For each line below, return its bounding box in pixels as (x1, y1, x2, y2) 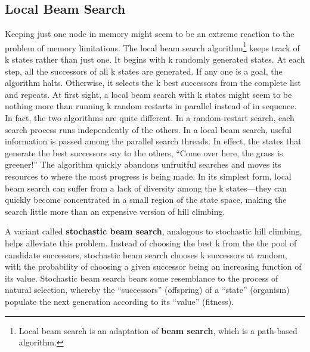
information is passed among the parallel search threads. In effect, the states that (5, 135, 302, 147)
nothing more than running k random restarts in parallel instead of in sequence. (5, 100, 297, 112)
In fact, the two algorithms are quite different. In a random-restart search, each (5, 112, 294, 124)
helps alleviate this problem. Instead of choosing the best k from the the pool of (5, 236, 297, 249)
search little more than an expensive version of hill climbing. (5, 205, 225, 217)
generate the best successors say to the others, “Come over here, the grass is (5, 146, 283, 159)
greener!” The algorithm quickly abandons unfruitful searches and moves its (5, 158, 281, 171)
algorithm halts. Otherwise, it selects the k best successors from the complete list (5, 76, 301, 89)
